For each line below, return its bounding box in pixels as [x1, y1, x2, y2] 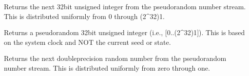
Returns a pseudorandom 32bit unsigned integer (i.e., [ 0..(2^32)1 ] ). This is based [4, 27, 245, 38]
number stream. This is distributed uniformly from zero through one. [4, 62, 210, 73]
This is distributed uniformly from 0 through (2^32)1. [4, 11, 165, 21]
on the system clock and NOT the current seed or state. [4, 37, 171, 47]
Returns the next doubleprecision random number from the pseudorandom [4, 53, 227, 63]
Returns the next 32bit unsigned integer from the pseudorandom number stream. [4, 1, 246, 11]
